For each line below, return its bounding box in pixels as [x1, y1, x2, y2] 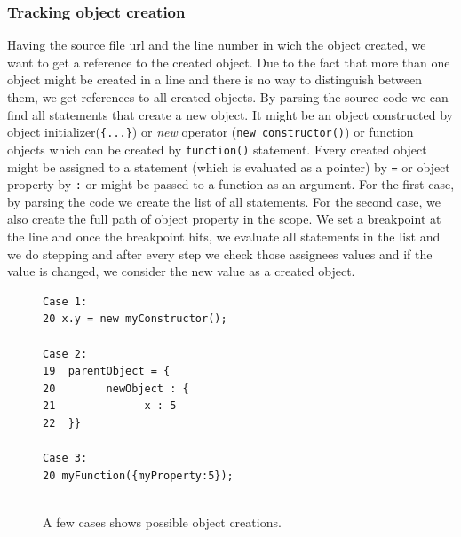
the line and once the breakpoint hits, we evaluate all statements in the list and [7, 227, 441, 245]
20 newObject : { [43, 382, 189, 395]
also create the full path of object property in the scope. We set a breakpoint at [7, 209, 441, 228]
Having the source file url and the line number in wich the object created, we [7, 36, 426, 54]
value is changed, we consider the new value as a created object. [7, 262, 355, 280]
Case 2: [43, 347, 88, 360]
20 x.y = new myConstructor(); [43, 312, 227, 326]
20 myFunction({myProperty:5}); [43, 469, 234, 482]
